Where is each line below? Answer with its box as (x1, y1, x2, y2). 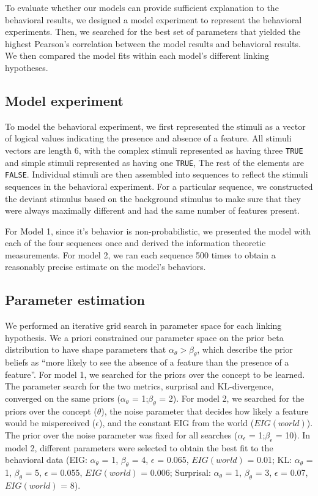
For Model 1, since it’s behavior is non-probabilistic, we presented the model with (5, 224, 311, 237)
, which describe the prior (197, 343, 293, 356)
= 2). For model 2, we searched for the (159, 392, 305, 405)
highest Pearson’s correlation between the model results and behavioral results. (5, 37, 301, 50)
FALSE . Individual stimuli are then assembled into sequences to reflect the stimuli (5, 168, 308, 181)
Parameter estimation (5, 290, 146, 309)
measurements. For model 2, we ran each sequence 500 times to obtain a (5, 248, 276, 261)
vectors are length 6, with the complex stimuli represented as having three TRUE (5, 143, 303, 156)
